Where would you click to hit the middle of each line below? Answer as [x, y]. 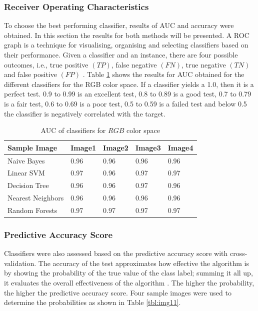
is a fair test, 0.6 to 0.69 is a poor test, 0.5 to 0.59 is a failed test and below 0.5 [125, 103]
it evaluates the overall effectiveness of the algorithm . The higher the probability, [129, 283]
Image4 [180, 147]
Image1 [83, 147]
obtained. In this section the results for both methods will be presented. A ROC [127, 35]
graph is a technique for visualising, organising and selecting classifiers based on [126, 45]
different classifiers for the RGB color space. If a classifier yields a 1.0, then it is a [129, 84]
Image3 [148, 147]
